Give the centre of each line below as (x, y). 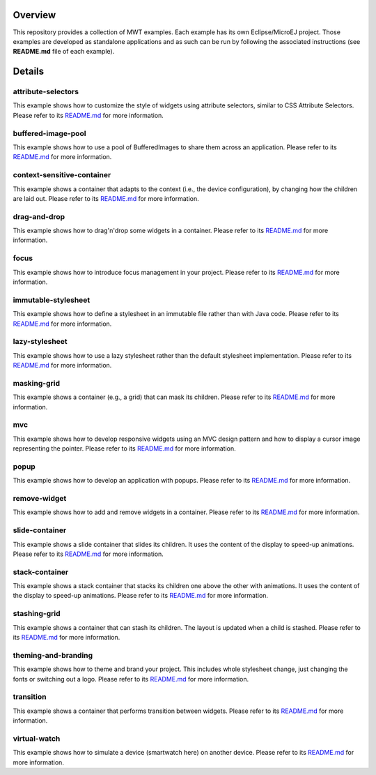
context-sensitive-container (62, 175)
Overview (34, 15)
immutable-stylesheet (52, 300)
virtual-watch (37, 738)
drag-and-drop (39, 216)
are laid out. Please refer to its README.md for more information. (106, 198)
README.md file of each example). (64, 52)
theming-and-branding (53, 655)
